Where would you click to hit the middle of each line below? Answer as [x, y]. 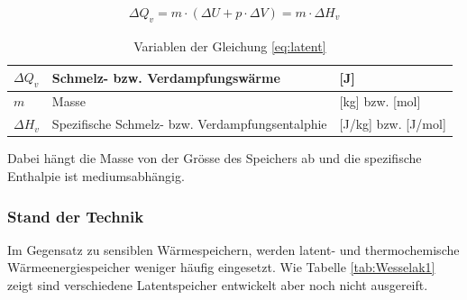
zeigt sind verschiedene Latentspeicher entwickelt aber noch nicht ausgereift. [218, 285]
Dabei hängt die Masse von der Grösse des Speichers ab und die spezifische [215, 158]
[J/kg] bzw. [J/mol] [393, 124]
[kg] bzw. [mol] [380, 101]
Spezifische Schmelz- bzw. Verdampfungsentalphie [189, 124]
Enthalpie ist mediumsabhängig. [96, 176]
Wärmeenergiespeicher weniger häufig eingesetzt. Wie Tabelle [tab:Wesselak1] [221, 267]
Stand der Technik [76, 216]
